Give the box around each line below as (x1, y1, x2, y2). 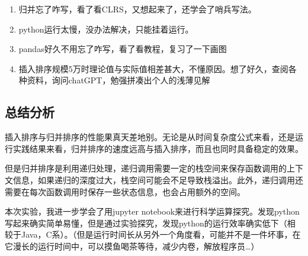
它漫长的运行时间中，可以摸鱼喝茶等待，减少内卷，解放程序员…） (5, 239, 259, 252)
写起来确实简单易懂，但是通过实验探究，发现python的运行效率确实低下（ (5, 216, 287, 229)
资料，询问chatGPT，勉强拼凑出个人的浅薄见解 (27, 74, 210, 86)
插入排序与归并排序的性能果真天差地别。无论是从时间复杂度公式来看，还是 (5, 131, 295, 143)
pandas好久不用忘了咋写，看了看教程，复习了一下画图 (18, 43, 227, 55)
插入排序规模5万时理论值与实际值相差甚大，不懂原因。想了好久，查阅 (18, 62, 288, 74)
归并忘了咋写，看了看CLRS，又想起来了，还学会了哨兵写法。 (18, 3, 256, 15)
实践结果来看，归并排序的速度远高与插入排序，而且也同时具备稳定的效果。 (12, 142, 303, 154)
